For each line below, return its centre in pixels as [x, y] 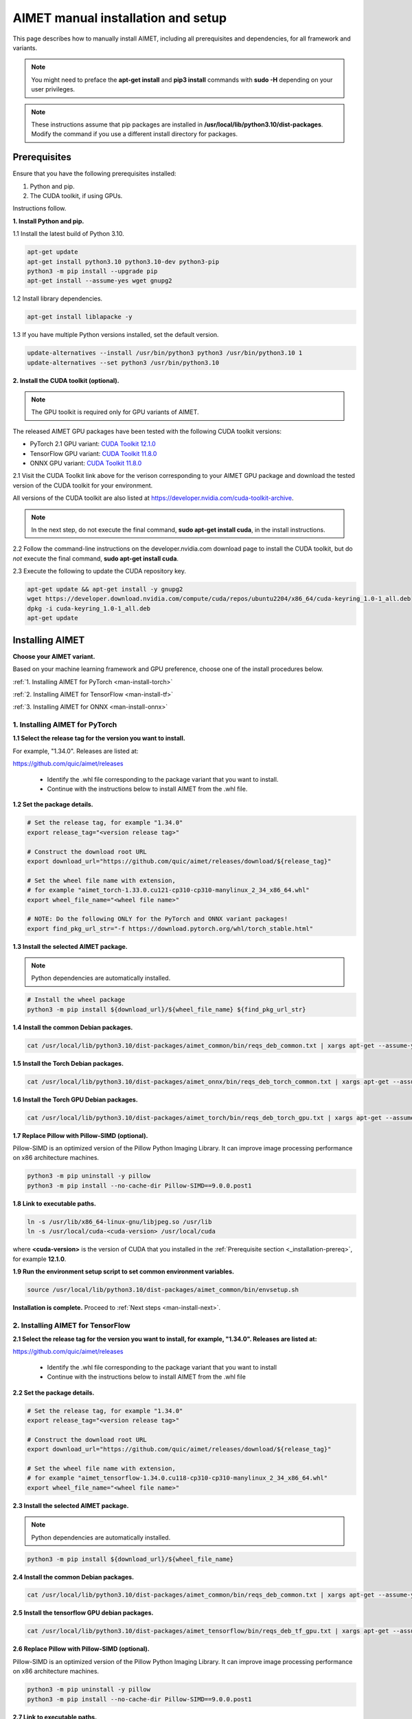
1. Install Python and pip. [48, 221]
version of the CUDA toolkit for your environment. [83, 485]
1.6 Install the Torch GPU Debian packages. [76, 1099]
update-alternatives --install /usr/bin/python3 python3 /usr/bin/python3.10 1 [165, 353]
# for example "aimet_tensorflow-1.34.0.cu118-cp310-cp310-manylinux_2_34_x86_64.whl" [178, 1478]
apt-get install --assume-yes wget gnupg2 [100, 281]
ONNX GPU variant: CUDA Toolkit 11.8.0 [86, 463]
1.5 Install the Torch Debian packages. [68, 1063]
